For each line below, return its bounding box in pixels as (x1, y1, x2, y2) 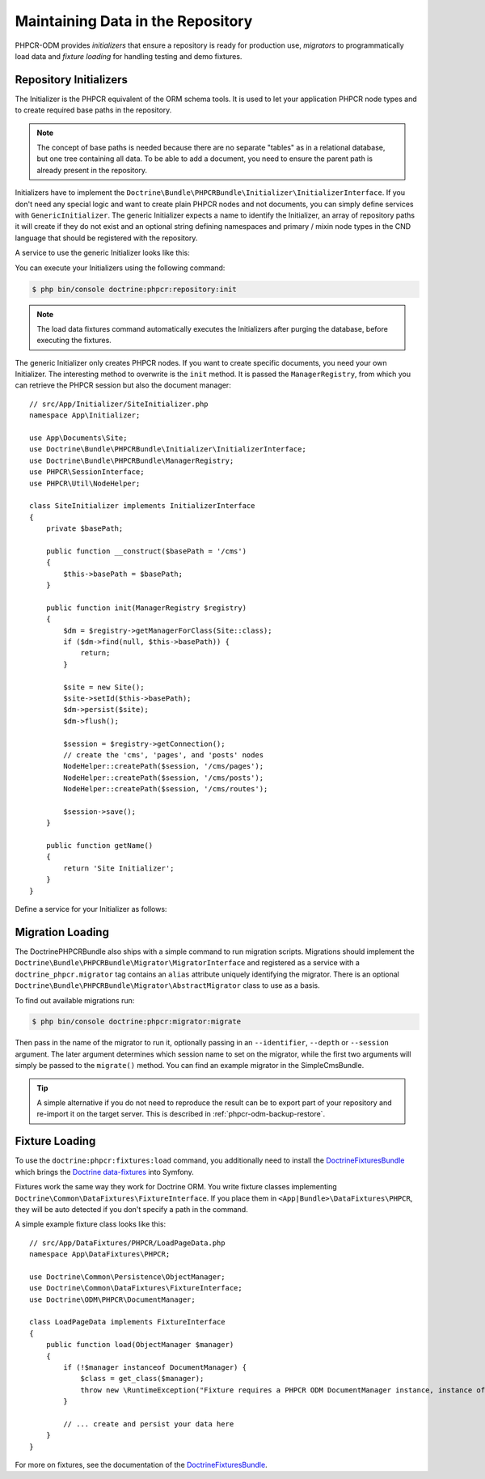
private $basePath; (45, 524, 124, 533)
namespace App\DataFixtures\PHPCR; (29, 1250, 171, 1259)
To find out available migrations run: (15, 995, 135, 1005)
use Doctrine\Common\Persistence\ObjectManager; (29, 1272, 226, 1282)
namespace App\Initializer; (29, 411, 141, 420)
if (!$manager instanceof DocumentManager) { (63, 1362, 247, 1371)
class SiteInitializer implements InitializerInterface (29, 502, 255, 511)
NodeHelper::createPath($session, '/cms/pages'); (63, 761, 264, 771)
